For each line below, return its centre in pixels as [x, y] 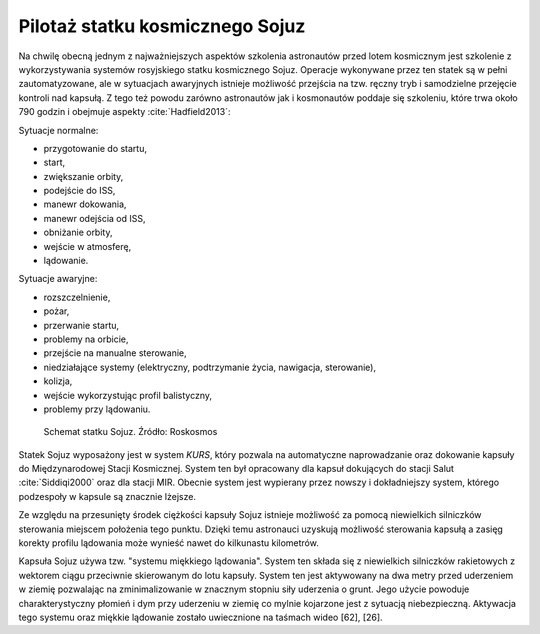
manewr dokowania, [85, 204]
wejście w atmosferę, [87, 246]
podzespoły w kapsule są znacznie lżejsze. [107, 496]
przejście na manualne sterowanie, [115, 353]
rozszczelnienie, [77, 297]
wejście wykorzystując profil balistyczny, [128, 395]
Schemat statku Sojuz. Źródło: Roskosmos [130, 432]
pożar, [56, 311]
